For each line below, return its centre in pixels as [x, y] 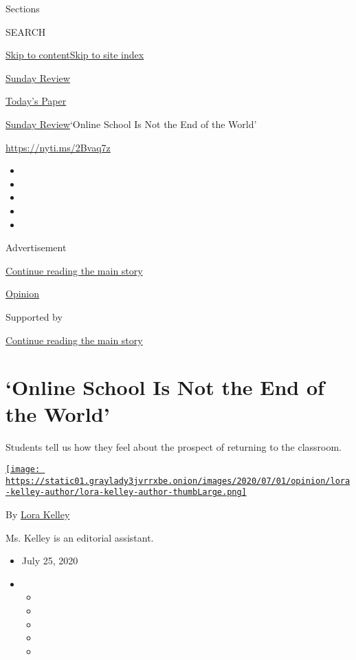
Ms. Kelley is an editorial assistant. [80, 537]
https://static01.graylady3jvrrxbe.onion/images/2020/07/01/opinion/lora [178, 481]
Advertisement [36, 247]
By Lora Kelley [38, 514]
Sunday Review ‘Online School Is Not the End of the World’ [131, 124]
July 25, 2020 [50, 561]
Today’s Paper [36, 101]
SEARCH [26, 31]
